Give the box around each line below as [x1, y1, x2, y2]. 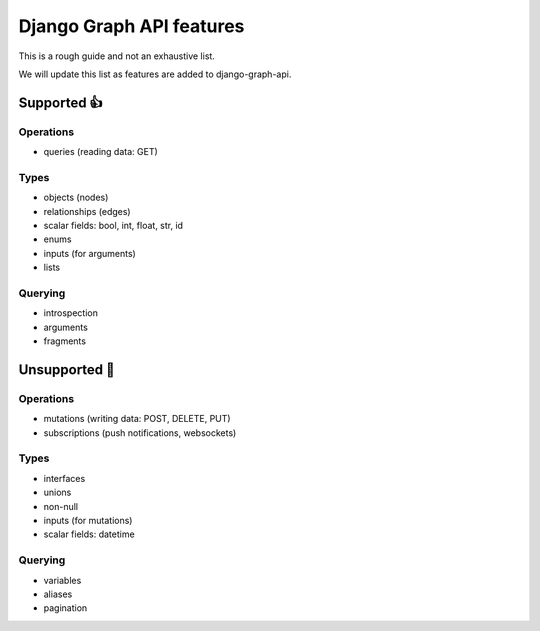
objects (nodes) [43, 191, 109, 204]
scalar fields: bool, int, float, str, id [43, 220, 184, 232]
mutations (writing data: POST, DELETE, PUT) [43, 413, 231, 425]
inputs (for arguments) [43, 247, 137, 259]
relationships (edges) [43, 205, 131, 217]
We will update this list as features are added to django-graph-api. [18, 68, 292, 80]
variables [43, 574, 82, 586]
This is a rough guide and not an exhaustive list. [18, 50, 215, 62]
